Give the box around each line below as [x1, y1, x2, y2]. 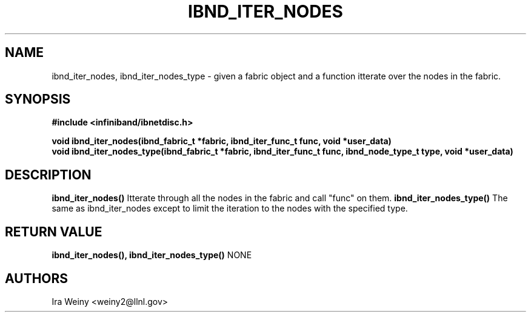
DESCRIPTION [5, 167, 92, 182]
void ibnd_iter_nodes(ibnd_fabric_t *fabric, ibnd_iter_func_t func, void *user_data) [52, 136, 392, 147]
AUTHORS [5, 270, 68, 286]
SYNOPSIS [5, 92, 71, 107]
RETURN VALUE [5, 224, 102, 239]
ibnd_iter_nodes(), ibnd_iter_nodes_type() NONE [52, 250, 252, 261]
